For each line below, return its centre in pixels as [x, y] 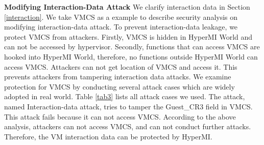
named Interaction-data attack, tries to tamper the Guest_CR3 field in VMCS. [128, 106]
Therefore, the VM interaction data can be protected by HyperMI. [108, 136]
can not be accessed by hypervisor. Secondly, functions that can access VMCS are [132, 47]
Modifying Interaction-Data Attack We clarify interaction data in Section [127, 7]
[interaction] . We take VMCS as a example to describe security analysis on [121, 17]
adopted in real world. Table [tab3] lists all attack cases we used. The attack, [125, 96]
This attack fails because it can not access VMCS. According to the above [120, 116]
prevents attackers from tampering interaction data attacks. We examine [118, 77]
